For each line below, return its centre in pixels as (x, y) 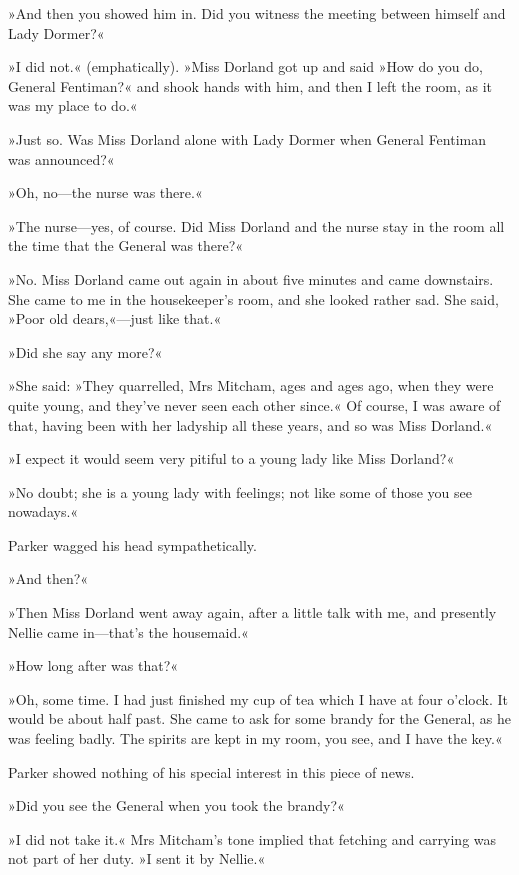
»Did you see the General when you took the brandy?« (176, 805)
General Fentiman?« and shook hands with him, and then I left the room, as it (250, 85)
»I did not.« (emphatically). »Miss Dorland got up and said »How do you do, (245, 66)
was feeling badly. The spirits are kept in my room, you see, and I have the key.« (255, 738)
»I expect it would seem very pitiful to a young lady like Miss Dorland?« (231, 458)
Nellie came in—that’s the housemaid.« (128, 631)
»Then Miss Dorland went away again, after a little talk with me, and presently (252, 612)
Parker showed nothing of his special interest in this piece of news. (211, 771)
